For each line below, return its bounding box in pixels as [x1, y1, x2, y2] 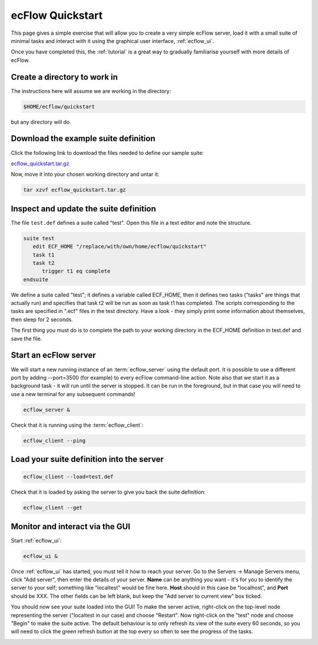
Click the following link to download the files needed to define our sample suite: [11, 149, 204, 156]
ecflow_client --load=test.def [23, 474, 114, 480]
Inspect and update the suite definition [11, 204, 156, 214]
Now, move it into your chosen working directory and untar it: [11, 171, 160, 178]
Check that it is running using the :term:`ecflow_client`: [11, 421, 144, 428]
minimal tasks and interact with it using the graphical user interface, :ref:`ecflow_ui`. [11, 37, 214, 44]
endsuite [23, 276, 49, 282]
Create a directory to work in [11, 72, 118, 82]
